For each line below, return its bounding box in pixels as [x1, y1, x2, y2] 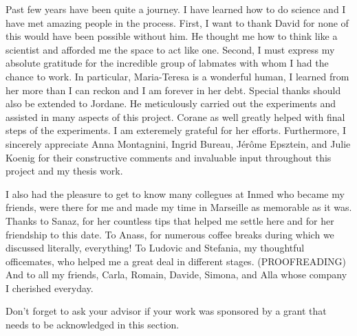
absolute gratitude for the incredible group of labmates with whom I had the [6, 56, 329, 70]
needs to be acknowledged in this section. [6, 317, 180, 332]
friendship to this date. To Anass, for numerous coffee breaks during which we [6, 227, 334, 241]
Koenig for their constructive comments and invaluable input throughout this [6, 150, 332, 164]
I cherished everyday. [6, 280, 94, 295]
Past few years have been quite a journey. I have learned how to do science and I [6, 2, 346, 16]
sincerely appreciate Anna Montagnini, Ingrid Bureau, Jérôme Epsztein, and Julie [6, 136, 351, 150]
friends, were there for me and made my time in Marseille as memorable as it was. [6, 200, 352, 214]
